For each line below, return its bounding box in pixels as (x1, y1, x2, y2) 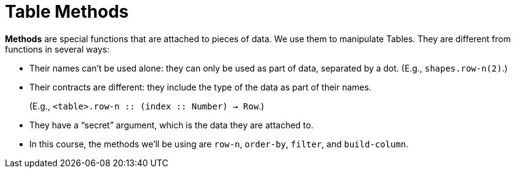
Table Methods (5, 1, 129, 22)
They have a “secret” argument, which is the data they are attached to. (29, 119, 313, 130)
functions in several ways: (5, 43, 110, 54)
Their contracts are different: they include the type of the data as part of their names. (29, 81, 371, 92)
